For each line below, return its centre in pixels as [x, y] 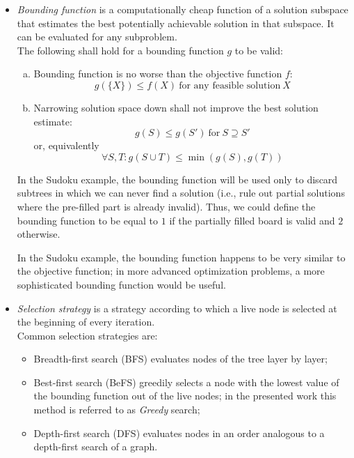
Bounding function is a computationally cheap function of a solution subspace [183, 9]
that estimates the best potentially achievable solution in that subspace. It [176, 23]
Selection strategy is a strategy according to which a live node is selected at [177, 308]
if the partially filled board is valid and [252, 220]
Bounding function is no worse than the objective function [158, 74]
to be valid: [259, 50]
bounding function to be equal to [88, 220]
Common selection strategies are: [87, 335]
